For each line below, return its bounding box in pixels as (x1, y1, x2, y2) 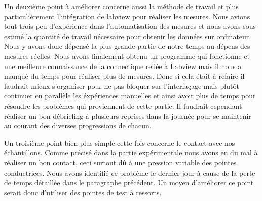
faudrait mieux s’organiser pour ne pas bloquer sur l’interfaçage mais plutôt (4, 80, 239, 91)
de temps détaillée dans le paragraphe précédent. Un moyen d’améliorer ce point (4, 177, 254, 188)
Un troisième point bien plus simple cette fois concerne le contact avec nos (4, 137, 235, 148)
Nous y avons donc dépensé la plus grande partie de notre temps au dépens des (4, 41, 250, 51)
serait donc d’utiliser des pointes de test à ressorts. (4, 187, 162, 197)
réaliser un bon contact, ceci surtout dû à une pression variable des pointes (4, 157, 237, 167)
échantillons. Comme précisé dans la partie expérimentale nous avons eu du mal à (4, 147, 258, 158)
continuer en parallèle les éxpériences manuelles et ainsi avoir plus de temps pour (4, 90, 256, 101)
